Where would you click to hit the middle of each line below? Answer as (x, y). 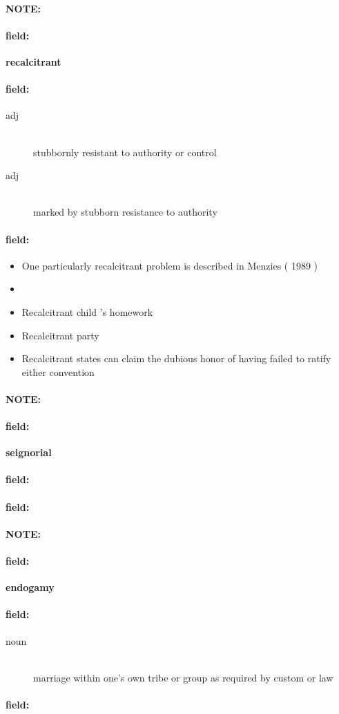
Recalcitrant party (60, 335)
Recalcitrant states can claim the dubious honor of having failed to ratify (176, 358)
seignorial (29, 452)
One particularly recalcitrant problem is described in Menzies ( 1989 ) (170, 265)
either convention (58, 372)
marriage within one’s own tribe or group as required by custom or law (183, 677)
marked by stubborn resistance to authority (125, 212)
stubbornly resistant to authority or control (125, 152)
